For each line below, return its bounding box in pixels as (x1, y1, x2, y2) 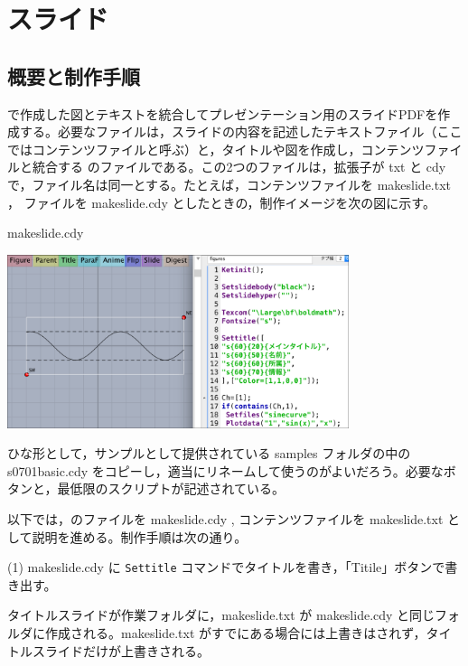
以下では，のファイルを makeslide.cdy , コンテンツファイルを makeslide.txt (7, 510, 444, 529)
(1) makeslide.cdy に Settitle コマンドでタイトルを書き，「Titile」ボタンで (7, 558, 445, 577)
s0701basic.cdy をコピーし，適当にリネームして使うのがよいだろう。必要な (7, 461, 444, 480)
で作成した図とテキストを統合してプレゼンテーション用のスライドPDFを (7, 104, 438, 123)
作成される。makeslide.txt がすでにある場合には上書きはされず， (44, 624, 426, 643)
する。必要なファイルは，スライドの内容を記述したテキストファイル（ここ (19, 122, 463, 141)
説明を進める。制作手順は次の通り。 (32, 527, 248, 546)
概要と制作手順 (7, 61, 140, 89)
